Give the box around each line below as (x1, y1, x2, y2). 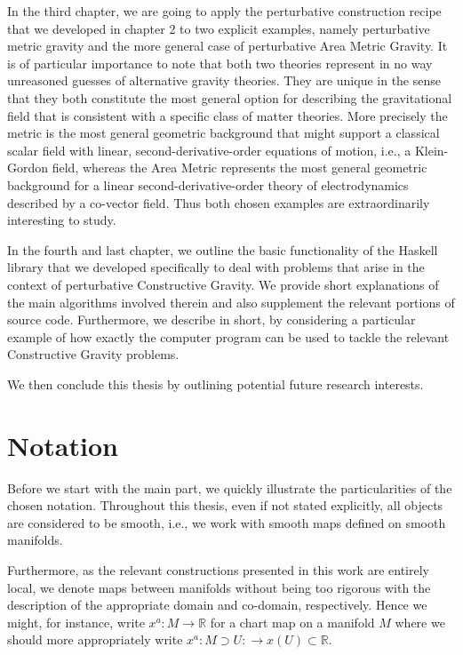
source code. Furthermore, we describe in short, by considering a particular (7, 310, 416, 329)
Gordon (7, 158, 49, 177)
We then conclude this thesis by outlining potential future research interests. (7, 374, 424, 393)
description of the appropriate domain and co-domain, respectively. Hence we (7, 595, 427, 614)
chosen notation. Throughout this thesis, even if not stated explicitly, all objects (7, 496, 443, 515)
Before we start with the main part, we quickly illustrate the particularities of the (7, 478, 452, 497)
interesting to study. (7, 211, 116, 229)
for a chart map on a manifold (210, 612, 375, 631)
